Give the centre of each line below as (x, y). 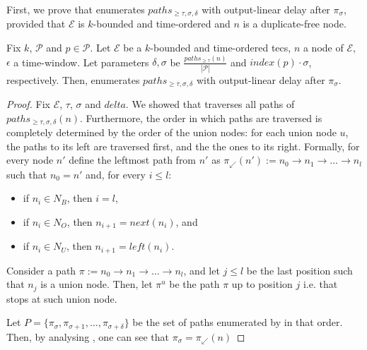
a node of (323, 48)
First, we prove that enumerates (76, 9)
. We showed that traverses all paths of (210, 104)
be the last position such (299, 270)
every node (30, 160)
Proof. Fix (28, 104)
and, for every (116, 174)
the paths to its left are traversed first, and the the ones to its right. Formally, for (183, 146)
